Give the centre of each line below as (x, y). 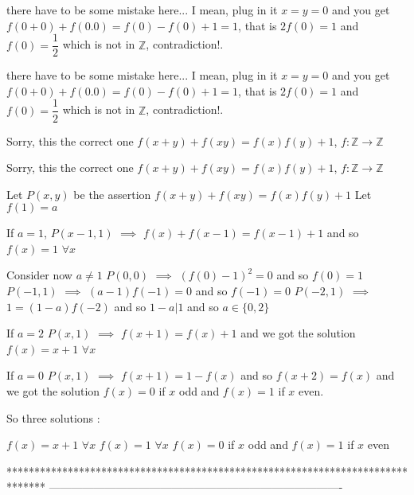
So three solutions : (53, 417)
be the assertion (112, 194)
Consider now (39, 275)
